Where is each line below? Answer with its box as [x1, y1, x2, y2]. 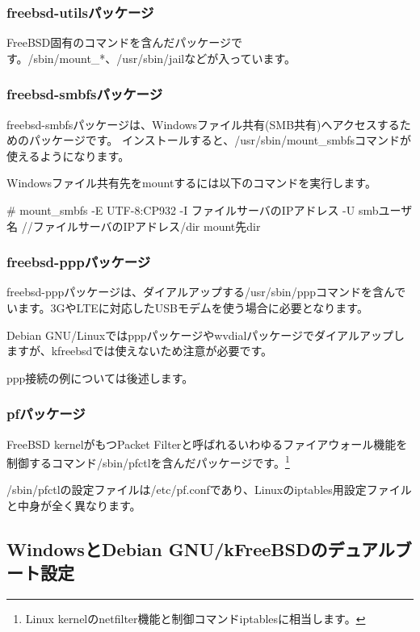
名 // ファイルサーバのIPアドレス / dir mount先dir [6, 217, 261, 234]
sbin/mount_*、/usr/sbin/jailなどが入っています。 [33, 49, 296, 66]
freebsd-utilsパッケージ [6, 2, 154, 22]
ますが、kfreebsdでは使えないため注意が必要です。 [6, 342, 272, 359]
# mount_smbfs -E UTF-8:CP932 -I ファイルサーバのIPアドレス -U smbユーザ [6, 202, 413, 218]
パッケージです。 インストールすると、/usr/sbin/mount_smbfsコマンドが [28, 132, 412, 149]
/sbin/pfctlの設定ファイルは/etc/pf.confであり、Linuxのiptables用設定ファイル [6, 481, 412, 498]
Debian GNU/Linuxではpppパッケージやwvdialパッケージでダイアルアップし [6, 326, 405, 343]
